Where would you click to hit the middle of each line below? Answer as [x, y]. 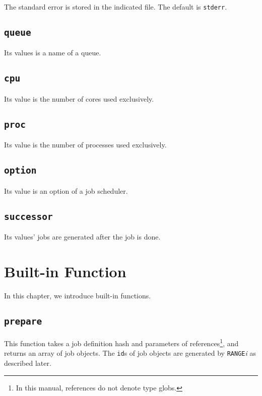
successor [28, 216]
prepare [23, 321]
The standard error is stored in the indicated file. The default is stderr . [116, 7]
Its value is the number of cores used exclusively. [79, 98]
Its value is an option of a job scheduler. [66, 190]
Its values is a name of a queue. [53, 53]
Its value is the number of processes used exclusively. [85, 145]
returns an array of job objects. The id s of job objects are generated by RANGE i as [130, 353]
